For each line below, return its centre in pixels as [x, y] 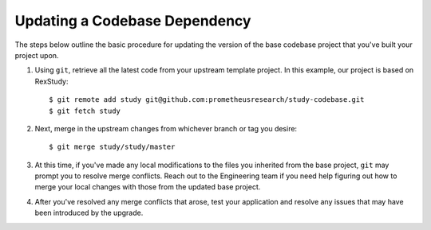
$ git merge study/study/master [112, 147]
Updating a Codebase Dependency [133, 21]
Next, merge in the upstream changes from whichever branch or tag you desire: [166, 128]
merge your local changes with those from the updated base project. [148, 187]
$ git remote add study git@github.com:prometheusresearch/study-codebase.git [207, 100]
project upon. [37, 55]
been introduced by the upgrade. [89, 213]
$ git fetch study [85, 111]
